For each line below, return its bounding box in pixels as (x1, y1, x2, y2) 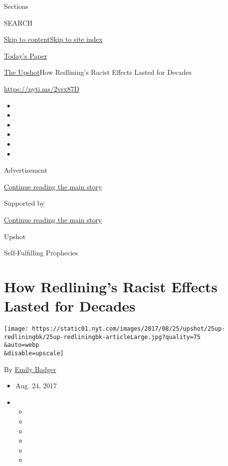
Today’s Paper (4, 50, 48, 61)
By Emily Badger (4, 364, 56, 374)
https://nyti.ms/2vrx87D (4, 83, 79, 93)
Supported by (4, 198, 45, 208)
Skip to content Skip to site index (4, 34, 103, 44)
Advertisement (4, 165, 48, 175)
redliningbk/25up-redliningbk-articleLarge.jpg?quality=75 (4, 333, 201, 341)
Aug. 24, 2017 (15, 380, 57, 391)
